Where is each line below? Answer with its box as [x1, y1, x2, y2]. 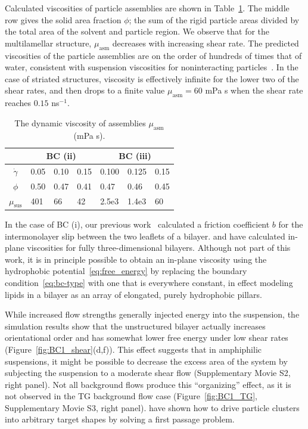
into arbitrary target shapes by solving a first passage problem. [5, 413, 235, 425]
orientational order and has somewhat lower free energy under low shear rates [5, 331, 288, 344]
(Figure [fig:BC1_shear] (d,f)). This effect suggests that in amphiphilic [5, 343, 262, 355]
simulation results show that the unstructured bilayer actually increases [5, 319, 266, 332]
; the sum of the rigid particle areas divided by [129, 13, 300, 26]
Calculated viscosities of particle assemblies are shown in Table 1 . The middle [5, 2, 290, 14]
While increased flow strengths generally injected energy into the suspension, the [5, 308, 300, 321]
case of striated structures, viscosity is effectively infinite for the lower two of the [5, 72, 299, 85]
